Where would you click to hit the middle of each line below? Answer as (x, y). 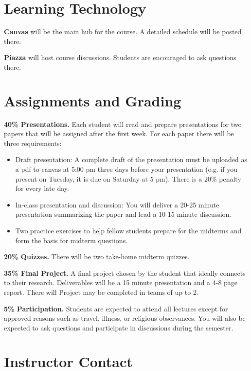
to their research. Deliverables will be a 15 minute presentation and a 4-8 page (121, 282)
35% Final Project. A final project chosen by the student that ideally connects (125, 273)
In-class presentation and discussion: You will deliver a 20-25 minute (117, 204)
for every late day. (42, 188)
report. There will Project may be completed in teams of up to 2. (101, 292)
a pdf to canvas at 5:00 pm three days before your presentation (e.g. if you (126, 169)
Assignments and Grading (93, 100)
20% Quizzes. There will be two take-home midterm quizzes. (97, 257)
